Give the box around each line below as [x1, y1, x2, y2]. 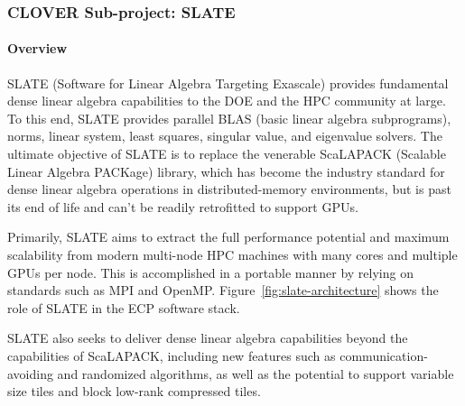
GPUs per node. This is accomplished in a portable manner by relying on [7, 263, 414, 281]
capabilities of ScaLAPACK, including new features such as [7, 346, 336, 364]
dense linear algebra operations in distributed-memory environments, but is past [7, 180, 451, 198]
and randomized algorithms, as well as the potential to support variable [57, 364, 454, 383]
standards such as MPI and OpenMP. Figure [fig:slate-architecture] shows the [7, 281, 439, 300]
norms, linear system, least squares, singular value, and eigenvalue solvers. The [7, 126, 442, 145]
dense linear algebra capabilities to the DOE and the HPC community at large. [7, 91, 446, 110]
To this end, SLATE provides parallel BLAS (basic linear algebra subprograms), [7, 108, 451, 127]
